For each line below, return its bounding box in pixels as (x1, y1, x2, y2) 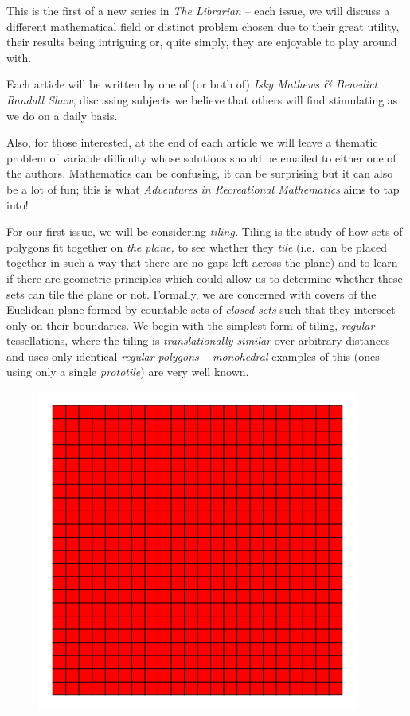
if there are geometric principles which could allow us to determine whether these (6, 269, 403, 286)
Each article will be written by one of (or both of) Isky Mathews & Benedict (6, 76, 378, 92)
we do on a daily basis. (6, 107, 118, 123)
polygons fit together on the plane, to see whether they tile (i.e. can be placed (6, 238, 387, 255)
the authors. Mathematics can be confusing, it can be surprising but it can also (6, 165, 393, 182)
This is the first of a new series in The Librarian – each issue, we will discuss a (6, 2, 390, 18)
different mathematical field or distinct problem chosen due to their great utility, (6, 18, 400, 34)
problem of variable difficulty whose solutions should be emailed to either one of (6, 149, 396, 166)
